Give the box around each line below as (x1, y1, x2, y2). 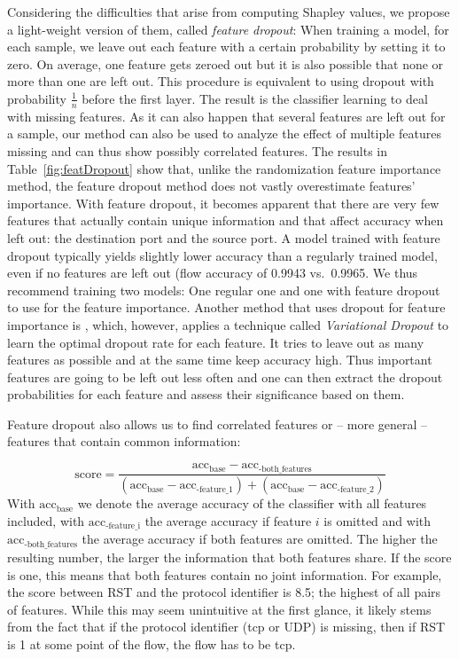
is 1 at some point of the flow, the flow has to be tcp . (7, 634, 296, 653)
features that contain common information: (7, 432, 241, 451)
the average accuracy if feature (144, 512, 312, 530)
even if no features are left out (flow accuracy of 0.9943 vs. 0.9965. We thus (7, 263, 418, 282)
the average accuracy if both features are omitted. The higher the (82, 530, 438, 548)
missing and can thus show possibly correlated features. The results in (7, 141, 388, 160)
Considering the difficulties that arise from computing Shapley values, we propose (7, 3, 450, 20)
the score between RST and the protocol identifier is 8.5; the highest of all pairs (7, 583, 441, 601)
